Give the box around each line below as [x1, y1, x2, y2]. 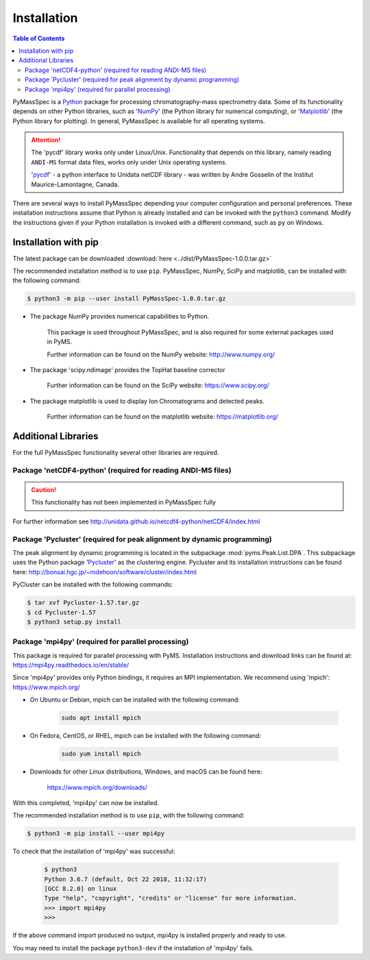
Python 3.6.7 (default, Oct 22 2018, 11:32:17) [44, 875, 207, 883]
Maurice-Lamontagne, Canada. [31, 180, 120, 188]
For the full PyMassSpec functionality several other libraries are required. [12, 449, 219, 457]
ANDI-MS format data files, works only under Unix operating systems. [31, 158, 227, 166]
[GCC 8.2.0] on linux [44, 885, 117, 893]
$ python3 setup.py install [27, 617, 121, 626]
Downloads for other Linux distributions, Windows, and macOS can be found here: [29, 767, 262, 776]
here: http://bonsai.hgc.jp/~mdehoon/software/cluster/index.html [12, 567, 197, 576]
